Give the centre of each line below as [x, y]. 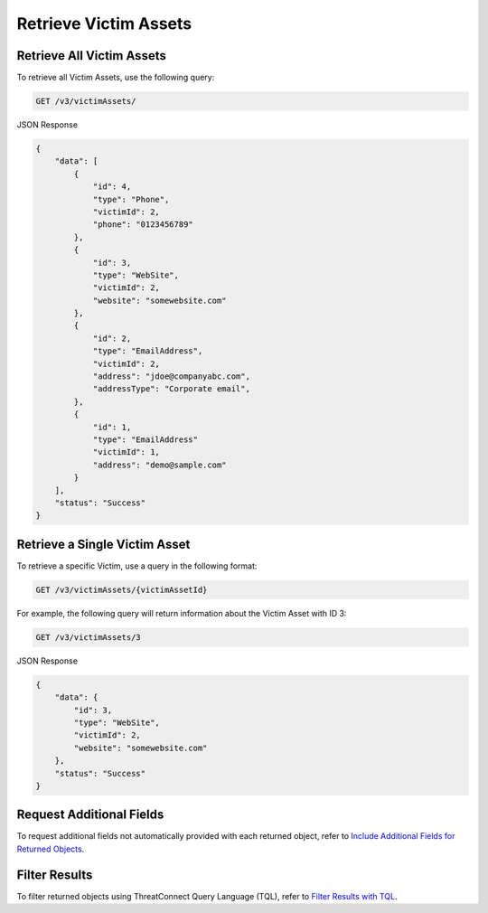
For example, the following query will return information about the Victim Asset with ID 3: [182, 613]
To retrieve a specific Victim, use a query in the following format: [137, 566]
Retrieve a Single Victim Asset [103, 544]
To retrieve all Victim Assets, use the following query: [116, 78]
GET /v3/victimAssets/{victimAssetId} [122, 589]
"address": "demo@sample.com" [160, 465]
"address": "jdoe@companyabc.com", [171, 376]
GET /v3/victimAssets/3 [89, 637]
